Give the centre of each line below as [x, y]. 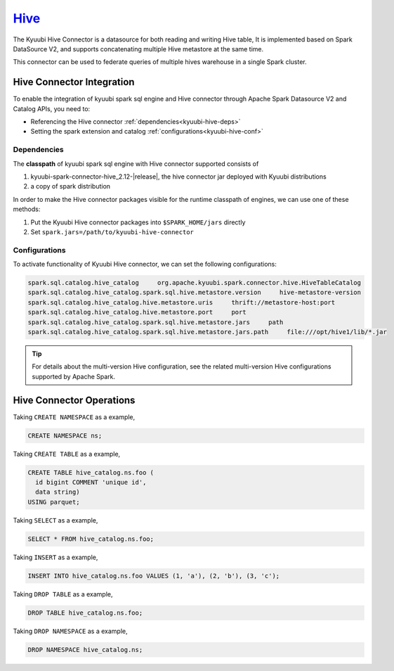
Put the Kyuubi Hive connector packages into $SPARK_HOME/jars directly [138, 222]
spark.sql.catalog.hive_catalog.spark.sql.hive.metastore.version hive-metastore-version [195, 293]
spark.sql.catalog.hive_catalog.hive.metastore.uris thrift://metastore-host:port [182, 302]
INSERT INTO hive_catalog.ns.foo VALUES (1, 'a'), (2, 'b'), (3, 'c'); [154, 576]
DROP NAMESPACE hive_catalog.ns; [85, 650]
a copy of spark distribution [71, 186]
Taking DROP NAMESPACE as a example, [70, 631]
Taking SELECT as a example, [55, 520]
